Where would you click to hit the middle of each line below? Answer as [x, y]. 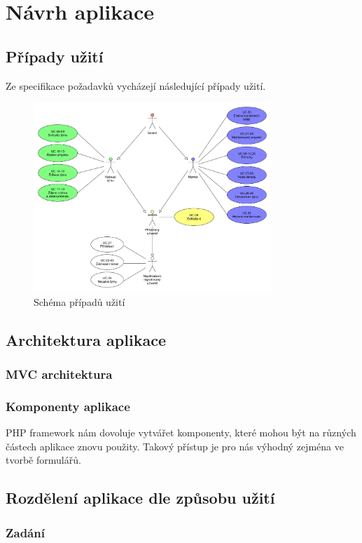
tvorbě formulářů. [43, 460]
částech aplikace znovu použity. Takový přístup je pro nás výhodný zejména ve [175, 446]
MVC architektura [59, 374]
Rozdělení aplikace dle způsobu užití [140, 498]
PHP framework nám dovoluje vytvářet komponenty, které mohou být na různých [181, 433]
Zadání [25, 532]
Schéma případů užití [79, 301]
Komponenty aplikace [68, 406]
